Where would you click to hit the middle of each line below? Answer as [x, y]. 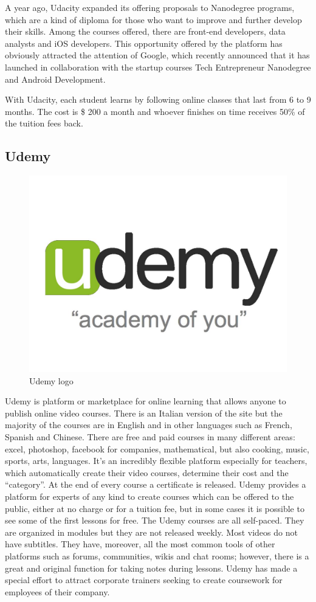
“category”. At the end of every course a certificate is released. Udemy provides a [156, 484]
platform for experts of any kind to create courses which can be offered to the [149, 496]
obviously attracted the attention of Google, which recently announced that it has [157, 55]
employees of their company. [57, 591]
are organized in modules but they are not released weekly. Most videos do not [151, 532]
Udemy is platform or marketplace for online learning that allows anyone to [146, 401]
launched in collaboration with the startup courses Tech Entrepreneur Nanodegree [158, 67]
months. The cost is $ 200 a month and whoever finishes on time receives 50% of [155, 111]
